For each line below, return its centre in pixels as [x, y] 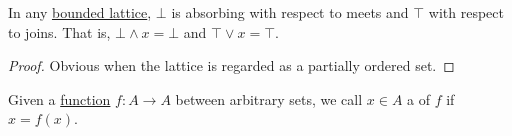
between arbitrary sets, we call [269, 98]
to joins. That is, [59, 31]
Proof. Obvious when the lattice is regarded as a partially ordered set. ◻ [231, 65]
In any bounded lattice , [80, 12]
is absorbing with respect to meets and [290, 12]
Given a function [59, 98]
